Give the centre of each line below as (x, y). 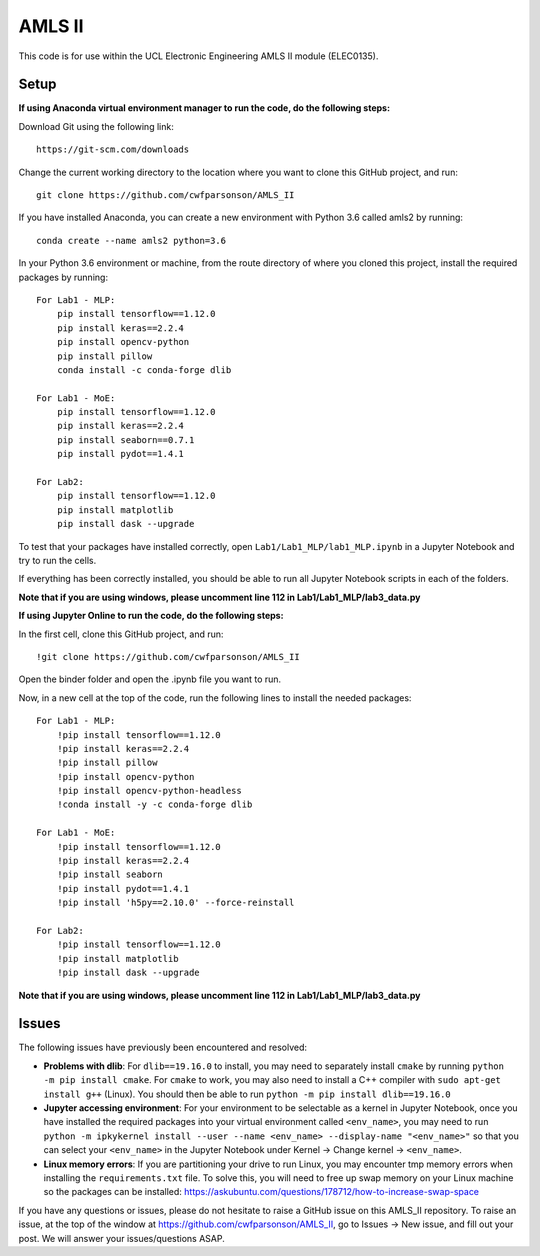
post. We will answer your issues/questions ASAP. (121, 1238)
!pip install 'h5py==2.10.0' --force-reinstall (175, 903)
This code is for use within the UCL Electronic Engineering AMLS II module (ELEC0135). (198, 56)
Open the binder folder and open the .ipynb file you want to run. (150, 679)
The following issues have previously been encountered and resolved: (163, 1047)
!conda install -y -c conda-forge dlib (154, 804)
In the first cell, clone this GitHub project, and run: (121, 634)
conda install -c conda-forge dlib (144, 369)
